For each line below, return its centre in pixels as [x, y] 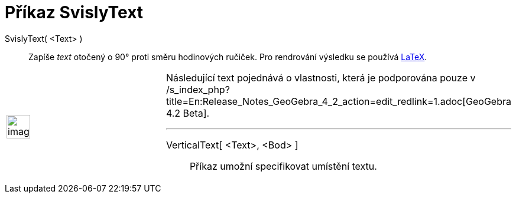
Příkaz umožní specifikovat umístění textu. [283, 166]
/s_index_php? [198, 89]
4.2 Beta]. [188, 113]
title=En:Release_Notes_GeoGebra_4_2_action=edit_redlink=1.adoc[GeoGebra [338, 101]
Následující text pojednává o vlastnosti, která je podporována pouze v [321, 77]
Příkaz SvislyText [74, 12]
